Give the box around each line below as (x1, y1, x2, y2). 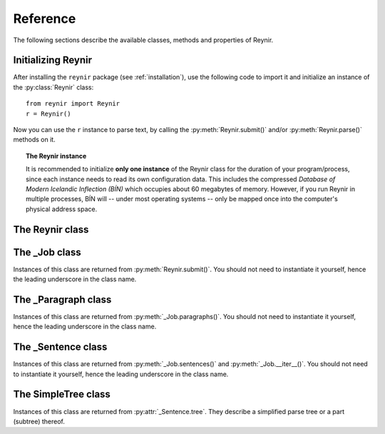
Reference (13, 11, 76, 26)
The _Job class (13, 246, 81, 258)
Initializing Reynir (13, 54, 93, 66)
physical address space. (26, 204, 98, 213)
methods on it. (13, 136, 56, 144)
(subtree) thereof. (13, 417, 66, 425)
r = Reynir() (26, 109, 71, 118)
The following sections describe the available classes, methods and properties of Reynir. (13, 36, 274, 44)
